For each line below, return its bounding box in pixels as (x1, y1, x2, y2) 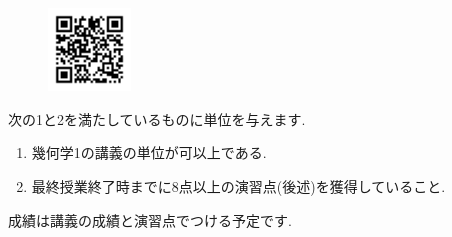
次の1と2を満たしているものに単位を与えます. (8, 108, 306, 129)
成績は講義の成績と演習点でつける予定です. (8, 209, 292, 230)
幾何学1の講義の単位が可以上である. (31, 142, 267, 163)
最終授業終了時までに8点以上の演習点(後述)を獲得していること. (31, 175, 446, 196)
